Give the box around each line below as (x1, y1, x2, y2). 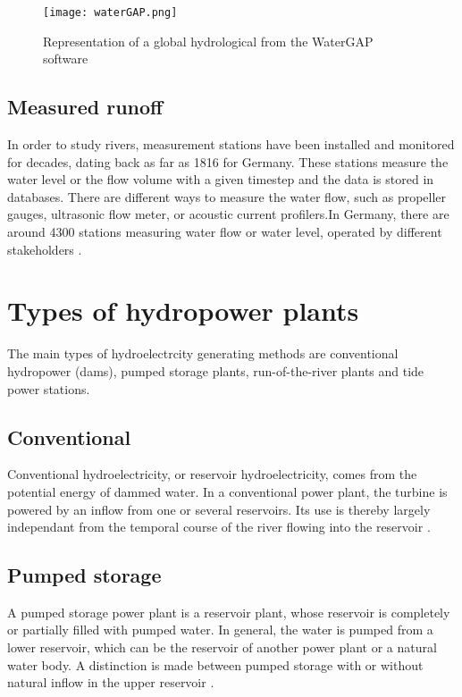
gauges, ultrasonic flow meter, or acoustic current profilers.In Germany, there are (7, 205, 449, 223)
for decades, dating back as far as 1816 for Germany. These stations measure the (7, 152, 449, 171)
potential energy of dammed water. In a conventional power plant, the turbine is (7, 482, 448, 500)
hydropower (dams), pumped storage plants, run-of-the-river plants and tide (7, 361, 424, 380)
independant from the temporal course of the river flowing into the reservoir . (7, 517, 431, 536)
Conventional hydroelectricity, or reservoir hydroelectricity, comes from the (7, 465, 417, 483)
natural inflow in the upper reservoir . (7, 673, 214, 692)
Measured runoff (7, 93, 164, 121)
